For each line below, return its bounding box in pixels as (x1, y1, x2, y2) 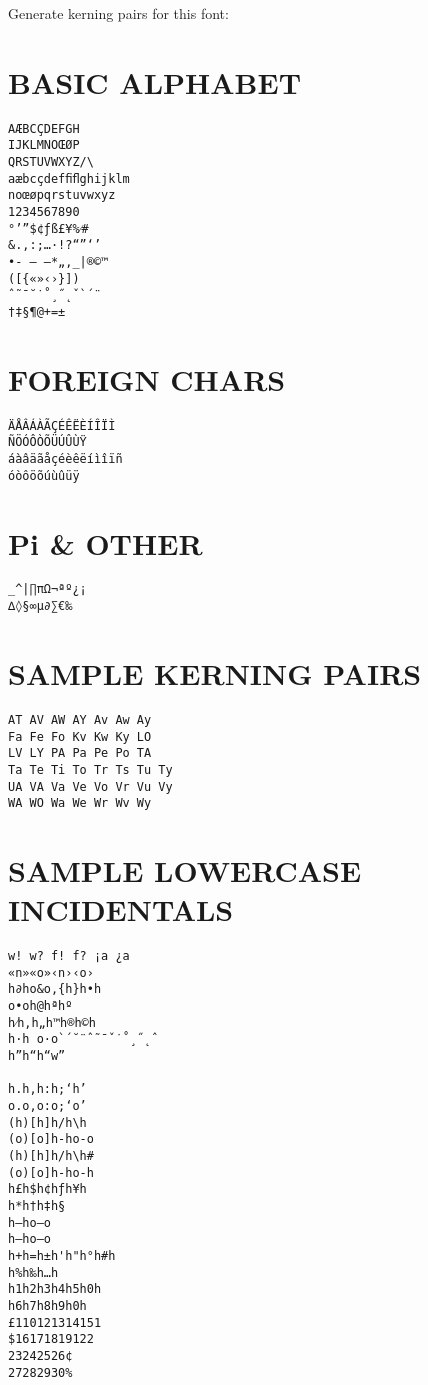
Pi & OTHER (8, 522, 203, 563)
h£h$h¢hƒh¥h (8, 1182, 87, 1197)
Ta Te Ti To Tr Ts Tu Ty (8, 762, 173, 777)
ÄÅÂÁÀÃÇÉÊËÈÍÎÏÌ (8, 418, 116, 433)
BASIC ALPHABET (8, 61, 302, 102)
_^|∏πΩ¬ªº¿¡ (8, 582, 87, 597)
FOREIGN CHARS (8, 358, 286, 399)
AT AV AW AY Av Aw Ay (8, 712, 152, 727)
